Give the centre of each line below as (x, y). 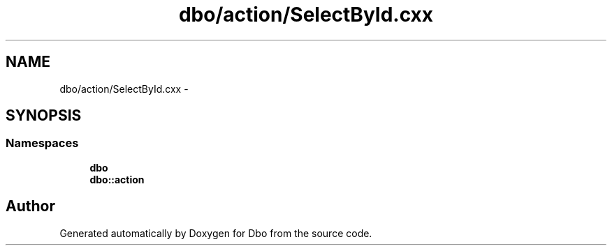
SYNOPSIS (44, 116)
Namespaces (42, 143)
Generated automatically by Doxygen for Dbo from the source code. (216, 233)
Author (30, 206)
